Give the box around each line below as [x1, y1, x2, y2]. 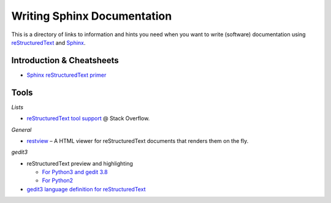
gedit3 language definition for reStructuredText [26, 185, 146, 193]
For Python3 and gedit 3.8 [42, 169, 108, 176]
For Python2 [42, 177, 74, 184]
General [11, 126, 32, 133]
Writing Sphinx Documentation [11, 9, 172, 23]
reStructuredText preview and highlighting [26, 159, 133, 167]
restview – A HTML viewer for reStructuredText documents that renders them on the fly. [26, 137, 249, 144]
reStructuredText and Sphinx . [11, 39, 86, 46]
